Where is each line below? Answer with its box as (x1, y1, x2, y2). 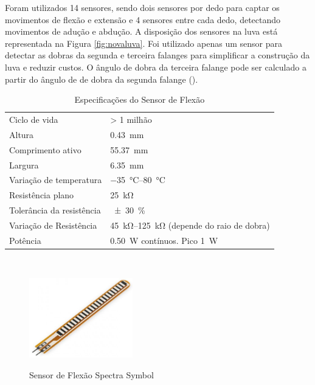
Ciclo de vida (9, 113, 58, 125)
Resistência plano (9, 189, 74, 201)
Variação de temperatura (9, 173, 102, 186)
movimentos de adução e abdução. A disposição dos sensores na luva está (5, 25, 278, 38)
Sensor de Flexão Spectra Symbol (29, 368, 154, 381)
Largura (9, 158, 39, 171)
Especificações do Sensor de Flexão (74, 93, 205, 106)
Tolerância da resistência (9, 204, 101, 217)
